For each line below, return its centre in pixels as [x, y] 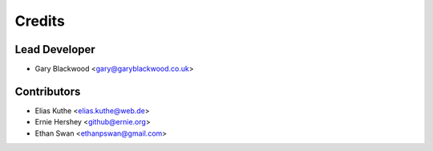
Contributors [48, 91]
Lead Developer [55, 49]
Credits [40, 21]
